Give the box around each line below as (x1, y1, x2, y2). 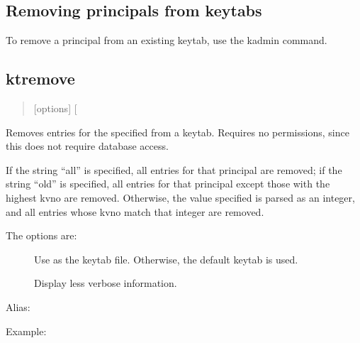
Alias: (6, 299, 30, 314)
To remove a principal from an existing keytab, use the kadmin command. (6, 33, 327, 48)
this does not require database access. (6, 138, 169, 153)
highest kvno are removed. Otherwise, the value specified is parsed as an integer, (6, 190, 355, 205)
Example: (6, 323, 47, 338)
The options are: (6, 228, 77, 243)
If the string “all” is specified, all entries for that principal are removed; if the (6, 162, 342, 177)
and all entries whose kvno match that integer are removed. (6, 204, 264, 219)
